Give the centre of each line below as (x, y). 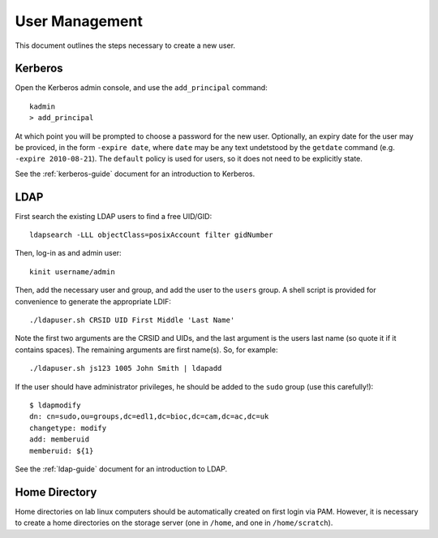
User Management (79, 21)
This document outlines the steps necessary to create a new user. (125, 45)
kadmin (43, 106)
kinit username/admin (72, 271)
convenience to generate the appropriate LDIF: (93, 301)
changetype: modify (68, 428)
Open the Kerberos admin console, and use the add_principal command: (141, 88)
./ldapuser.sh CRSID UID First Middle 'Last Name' (132, 320)
